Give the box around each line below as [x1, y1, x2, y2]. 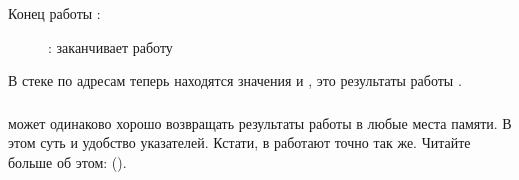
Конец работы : [8, 3, 101, 23]
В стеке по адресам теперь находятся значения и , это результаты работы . [8, 70, 462, 91]
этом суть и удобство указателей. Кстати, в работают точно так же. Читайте [8, 132, 471, 153]
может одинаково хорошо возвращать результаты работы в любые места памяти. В [8, 112, 512, 133]
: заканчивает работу [48, 36, 173, 57]
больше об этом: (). [8, 151, 127, 172]
